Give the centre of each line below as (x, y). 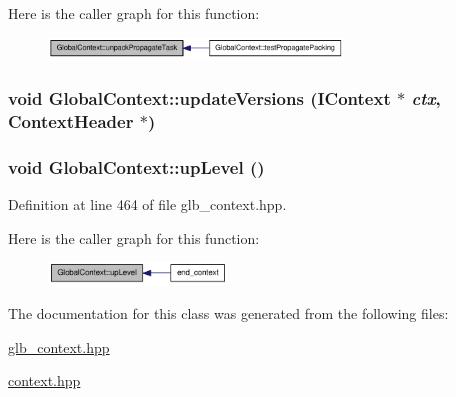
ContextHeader (71, 120)
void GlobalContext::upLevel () (136, 166)
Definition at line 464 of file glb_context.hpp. (147, 204)
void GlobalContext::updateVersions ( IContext (199, 98)
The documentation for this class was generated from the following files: (228, 313)
